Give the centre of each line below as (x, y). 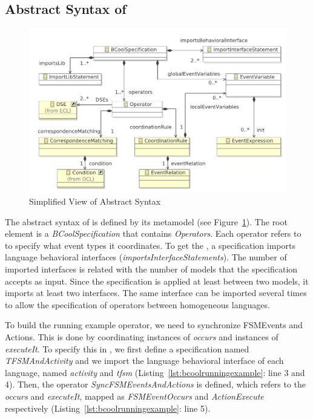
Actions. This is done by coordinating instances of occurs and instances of (142, 336)
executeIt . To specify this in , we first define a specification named (127, 348)
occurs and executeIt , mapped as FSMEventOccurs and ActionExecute (134, 396)
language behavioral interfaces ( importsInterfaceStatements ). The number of (146, 257)
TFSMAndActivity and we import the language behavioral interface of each (144, 361)
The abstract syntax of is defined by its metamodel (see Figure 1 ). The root (146, 221)
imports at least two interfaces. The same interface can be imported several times (156, 293)
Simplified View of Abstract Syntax (95, 201)
